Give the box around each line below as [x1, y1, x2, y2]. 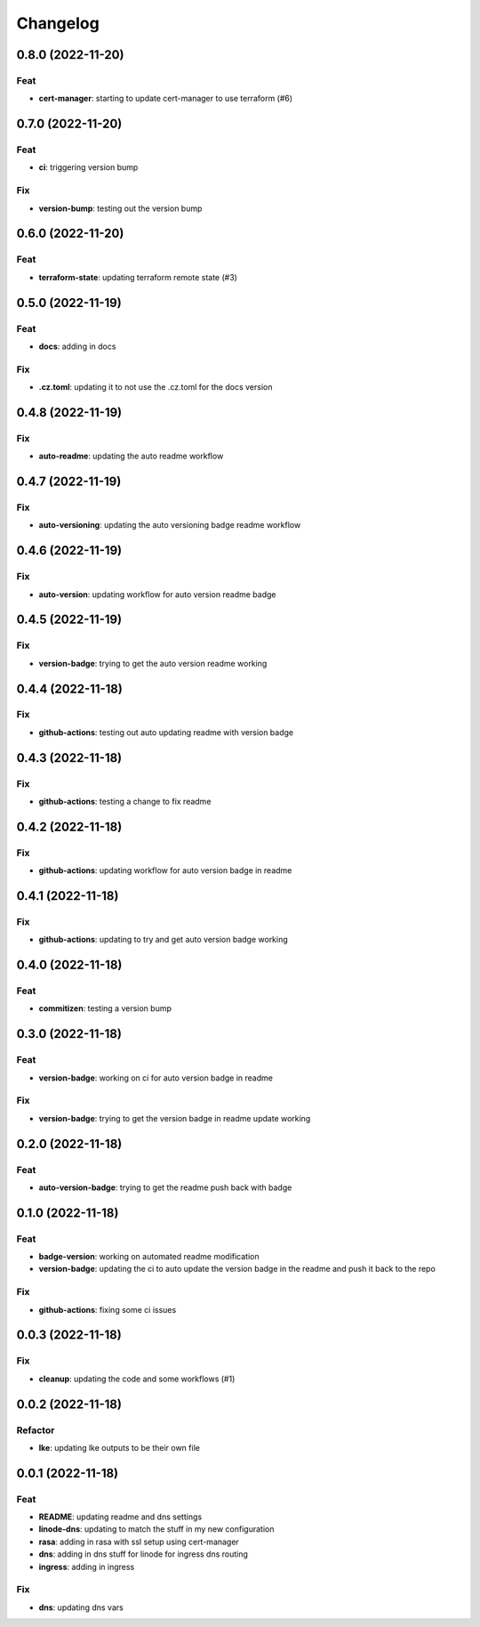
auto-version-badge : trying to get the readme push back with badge [38, 1182, 292, 1193]
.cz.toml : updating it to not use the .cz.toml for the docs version [38, 382, 273, 393]
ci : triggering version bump [38, 162, 139, 173]
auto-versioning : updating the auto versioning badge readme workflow [38, 520, 301, 530]
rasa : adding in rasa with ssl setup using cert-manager [38, 1536, 239, 1547]
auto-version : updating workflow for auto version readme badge [38, 588, 276, 600]
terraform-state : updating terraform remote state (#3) [38, 271, 237, 282]
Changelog [16, 13, 100, 33]
